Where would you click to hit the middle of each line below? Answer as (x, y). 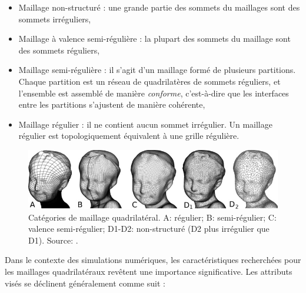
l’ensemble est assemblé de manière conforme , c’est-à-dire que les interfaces (154, 93)
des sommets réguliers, (59, 50)
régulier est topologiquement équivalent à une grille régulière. (129, 136)
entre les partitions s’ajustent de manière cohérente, (112, 104)
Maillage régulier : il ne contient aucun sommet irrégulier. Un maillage (145, 124)
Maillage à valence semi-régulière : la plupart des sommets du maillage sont (154, 39)
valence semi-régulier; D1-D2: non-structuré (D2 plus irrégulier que (149, 229)
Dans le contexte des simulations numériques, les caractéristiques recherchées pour (153, 260)
